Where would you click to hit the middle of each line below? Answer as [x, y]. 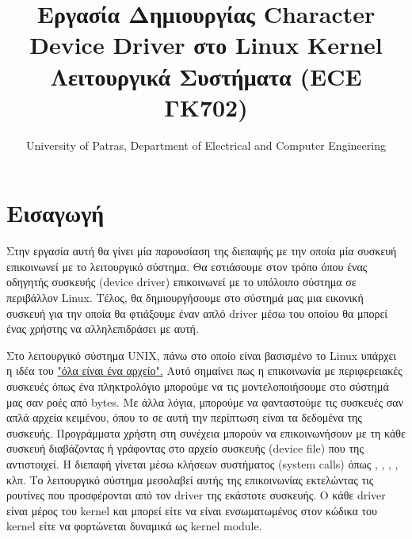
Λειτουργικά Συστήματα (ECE [206, 76]
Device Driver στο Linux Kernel [206, 45]
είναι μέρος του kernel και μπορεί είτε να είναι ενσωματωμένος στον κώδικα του [192, 510]
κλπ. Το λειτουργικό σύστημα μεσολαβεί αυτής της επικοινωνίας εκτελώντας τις [190, 479]
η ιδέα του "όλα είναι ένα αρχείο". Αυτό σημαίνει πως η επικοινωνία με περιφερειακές [204, 371]
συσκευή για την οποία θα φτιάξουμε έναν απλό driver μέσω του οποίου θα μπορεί [197, 313]
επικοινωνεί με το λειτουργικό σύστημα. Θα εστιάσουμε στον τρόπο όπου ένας [187, 266]
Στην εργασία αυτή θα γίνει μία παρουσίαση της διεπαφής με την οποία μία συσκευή [202, 251]
